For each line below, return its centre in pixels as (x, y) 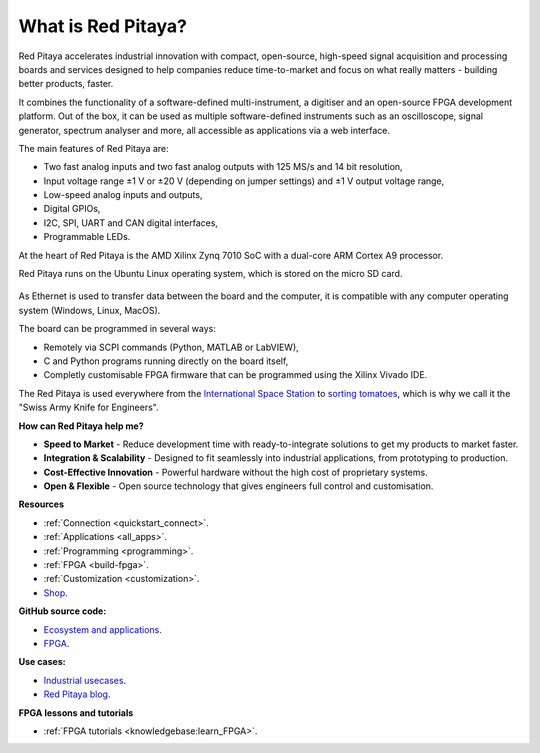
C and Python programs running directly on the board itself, (166, 361)
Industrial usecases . (85, 680)
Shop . (56, 592)
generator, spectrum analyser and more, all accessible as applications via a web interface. (204, 130)
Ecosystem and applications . (102, 629)
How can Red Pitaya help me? (81, 426)
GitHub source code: (62, 611)
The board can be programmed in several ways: (117, 329)
